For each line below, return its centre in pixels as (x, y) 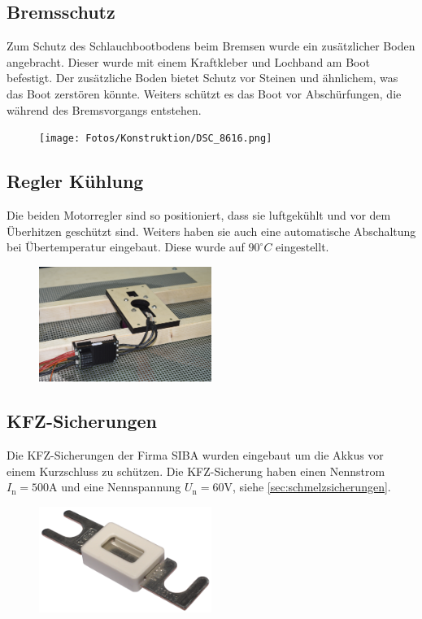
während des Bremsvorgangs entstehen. (104, 109)
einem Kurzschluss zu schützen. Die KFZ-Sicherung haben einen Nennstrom (196, 471)
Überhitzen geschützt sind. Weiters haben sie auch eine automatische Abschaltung (211, 231)
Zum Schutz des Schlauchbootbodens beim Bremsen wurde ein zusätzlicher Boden (211, 46)
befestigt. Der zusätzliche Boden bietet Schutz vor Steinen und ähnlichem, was (202, 78)
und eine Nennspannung (121, 487)
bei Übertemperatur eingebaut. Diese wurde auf (126, 247)
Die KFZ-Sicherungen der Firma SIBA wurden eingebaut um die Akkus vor (195, 455)
